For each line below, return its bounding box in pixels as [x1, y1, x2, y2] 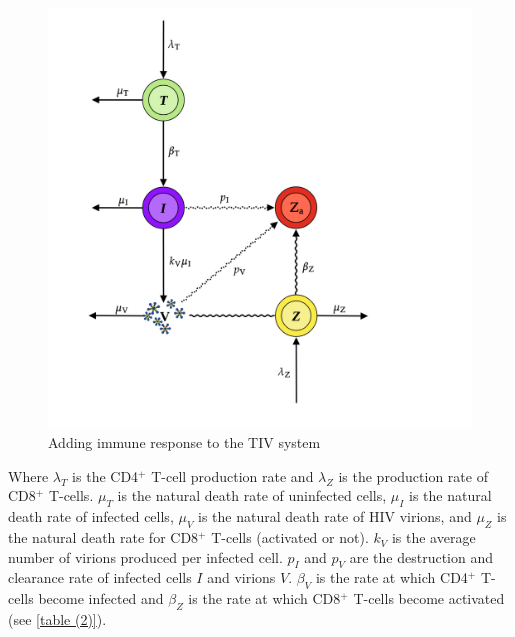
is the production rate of [338, 465, 488, 486]
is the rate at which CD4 [315, 567, 468, 588]
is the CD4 [72, 465, 139, 486]
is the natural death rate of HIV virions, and [198, 506, 472, 527]
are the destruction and [349, 546, 494, 567]
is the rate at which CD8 [188, 588, 341, 609]
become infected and [38, 588, 164, 609]
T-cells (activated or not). [211, 527, 369, 548]
